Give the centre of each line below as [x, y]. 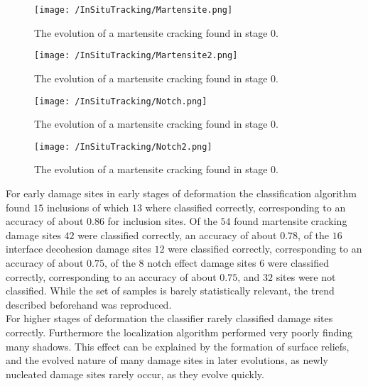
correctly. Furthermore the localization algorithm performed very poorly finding [179, 332]
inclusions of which [88, 207]
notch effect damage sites [202, 262]
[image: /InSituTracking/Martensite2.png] [136, 56]
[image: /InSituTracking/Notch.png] [121, 101]
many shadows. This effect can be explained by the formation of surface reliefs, [178, 346]
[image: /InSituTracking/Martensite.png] [134, 10]
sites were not [306, 276]
